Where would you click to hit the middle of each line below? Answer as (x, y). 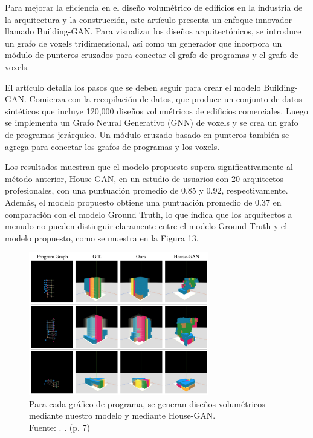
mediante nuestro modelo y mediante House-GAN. (122, 415)
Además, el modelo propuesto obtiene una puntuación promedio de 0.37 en (143, 202)
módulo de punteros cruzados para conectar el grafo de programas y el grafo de (152, 55)
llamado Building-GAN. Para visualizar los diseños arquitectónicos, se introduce (153, 31)
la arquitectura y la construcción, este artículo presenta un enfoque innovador (148, 19)
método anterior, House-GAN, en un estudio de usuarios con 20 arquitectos (144, 178)
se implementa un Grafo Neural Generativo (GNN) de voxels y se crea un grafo (152, 123)
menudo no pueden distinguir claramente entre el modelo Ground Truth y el (146, 226)
